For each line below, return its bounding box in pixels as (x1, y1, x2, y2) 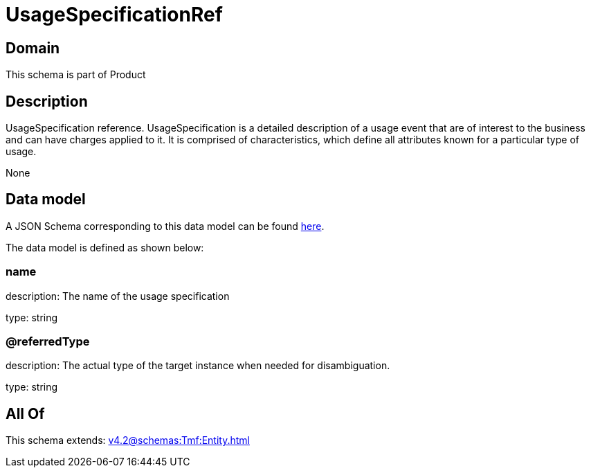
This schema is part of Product (6, 69, 146, 81)
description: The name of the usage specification (6, 289, 230, 302)
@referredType (6, 334, 90, 348)
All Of (6, 404, 45, 422)
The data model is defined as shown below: (6, 241, 204, 253)
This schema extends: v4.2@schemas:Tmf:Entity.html (6, 434, 250, 447)
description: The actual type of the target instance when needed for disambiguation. (6, 359, 390, 372)
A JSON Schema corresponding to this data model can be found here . (6, 220, 325, 232)
